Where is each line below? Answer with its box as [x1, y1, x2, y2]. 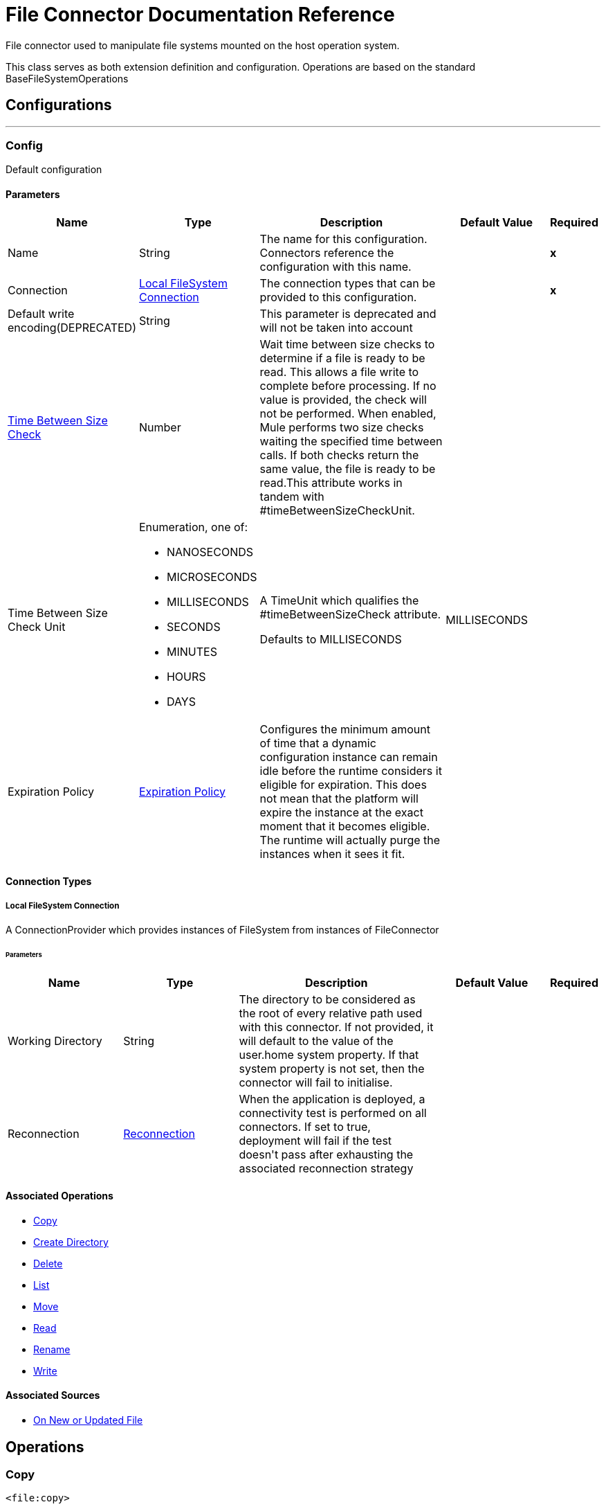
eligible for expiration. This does [259, 777, 427, 792]
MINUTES [166, 644, 217, 659]
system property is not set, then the [239, 1061, 425, 1075]
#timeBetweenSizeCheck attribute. [259, 607, 441, 621]
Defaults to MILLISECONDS [259, 632, 402, 646]
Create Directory [33, 1235, 109, 1248]
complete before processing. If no [259, 378, 437, 393]
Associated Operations [6, 1190, 113, 1202]
